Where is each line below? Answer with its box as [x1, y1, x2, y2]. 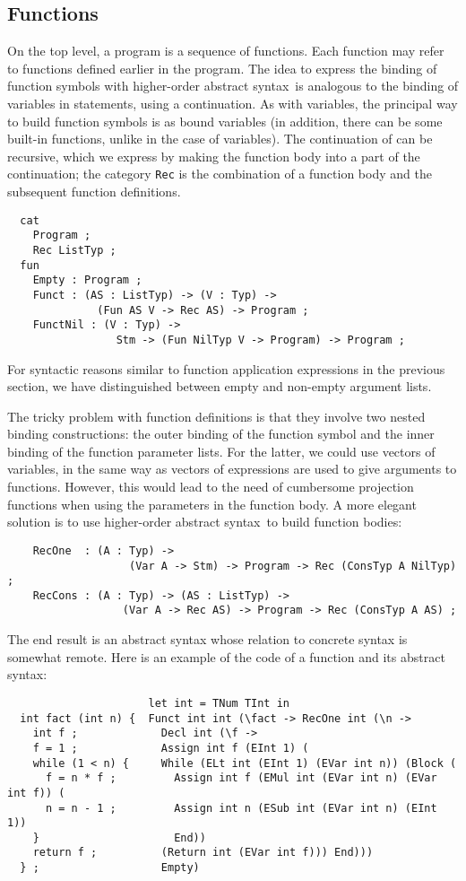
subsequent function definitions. [7, 182, 181, 201]
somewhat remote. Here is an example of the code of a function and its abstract [7, 647, 445, 666]
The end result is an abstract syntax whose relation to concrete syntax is [7, 630, 408, 649]
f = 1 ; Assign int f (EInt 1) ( [32, 741, 309, 755]
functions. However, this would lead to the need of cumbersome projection [7, 477, 414, 496]
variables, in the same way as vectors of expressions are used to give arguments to [7, 459, 457, 478]
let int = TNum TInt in [148, 696, 289, 710]
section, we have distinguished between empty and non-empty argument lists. [7, 377, 432, 396]
